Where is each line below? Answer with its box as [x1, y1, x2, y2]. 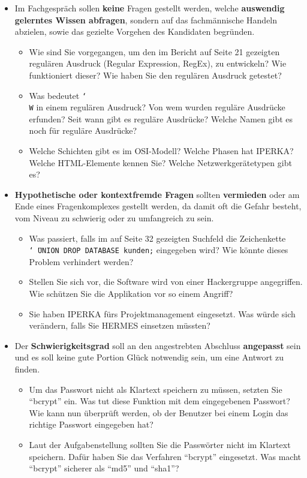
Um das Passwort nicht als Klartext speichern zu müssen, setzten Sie [29, 383, 282, 395]
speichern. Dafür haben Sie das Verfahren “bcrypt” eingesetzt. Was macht [29, 450, 301, 462]
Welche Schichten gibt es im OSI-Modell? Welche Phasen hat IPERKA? [29, 145, 294, 157]
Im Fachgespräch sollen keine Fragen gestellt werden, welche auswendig [14, 2, 285, 14]
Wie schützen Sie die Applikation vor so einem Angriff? [29, 287, 233, 300]
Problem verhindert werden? [29, 255, 134, 267]
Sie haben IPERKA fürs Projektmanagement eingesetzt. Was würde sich [29, 307, 296, 320]
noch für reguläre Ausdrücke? [29, 124, 137, 137]
